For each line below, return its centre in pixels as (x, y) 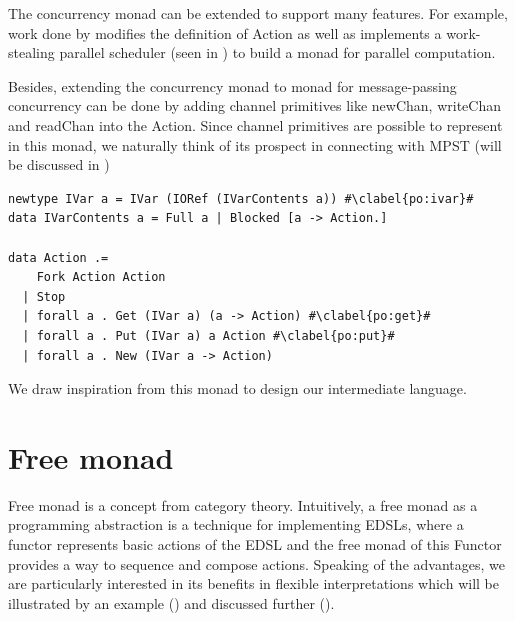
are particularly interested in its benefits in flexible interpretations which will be (253, 583)
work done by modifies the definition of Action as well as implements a (225, 32)
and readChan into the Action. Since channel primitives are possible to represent (255, 124)
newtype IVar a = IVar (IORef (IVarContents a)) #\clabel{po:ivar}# (241, 198)
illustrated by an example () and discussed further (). (171, 602)
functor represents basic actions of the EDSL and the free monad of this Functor (255, 544)
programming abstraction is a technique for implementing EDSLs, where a (236, 524)
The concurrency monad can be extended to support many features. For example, (258, 13)
